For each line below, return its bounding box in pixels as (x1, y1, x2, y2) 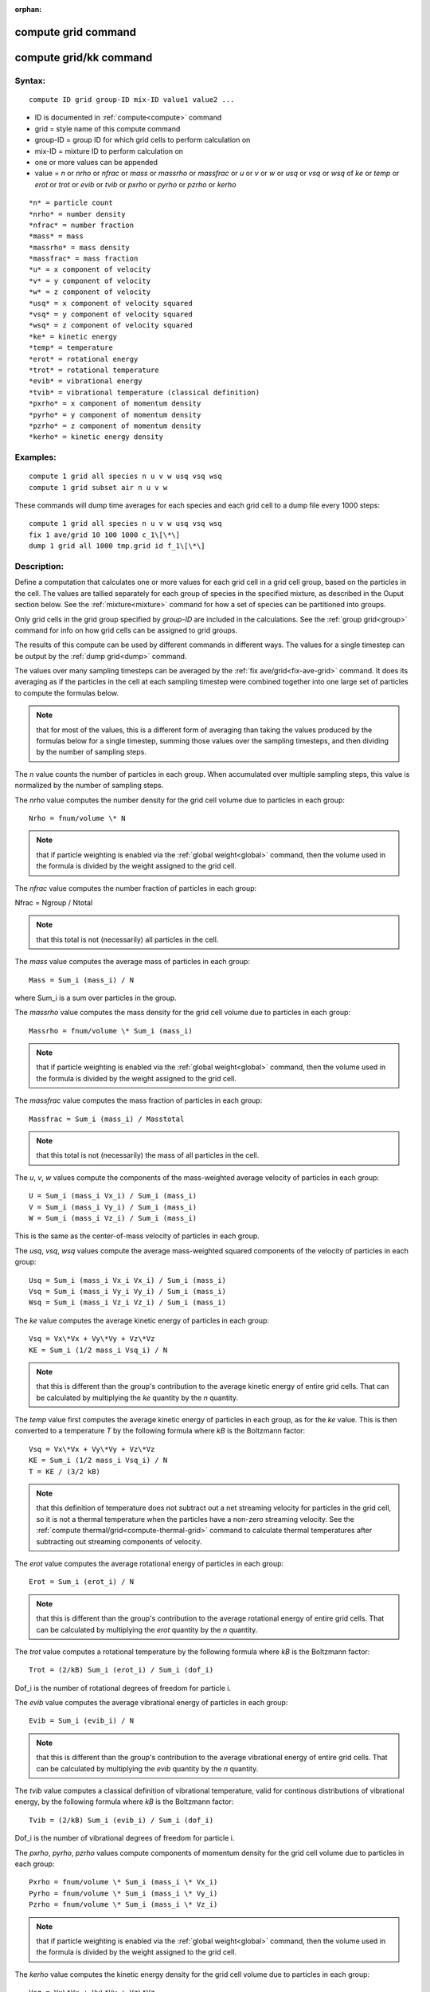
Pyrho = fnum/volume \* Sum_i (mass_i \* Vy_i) (29, 1888, 218, 1898)
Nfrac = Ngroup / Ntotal (14, 897, 93, 908)
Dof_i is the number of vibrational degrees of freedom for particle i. (14, 1833, 235, 1843)
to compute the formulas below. (14, 688, 119, 697)
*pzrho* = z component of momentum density (29, 421, 201, 430)
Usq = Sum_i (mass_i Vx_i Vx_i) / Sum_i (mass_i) (29, 1276, 227, 1284)
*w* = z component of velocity (29, 288, 151, 296)
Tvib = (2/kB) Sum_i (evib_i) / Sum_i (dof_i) (29, 1815, 214, 1825)
